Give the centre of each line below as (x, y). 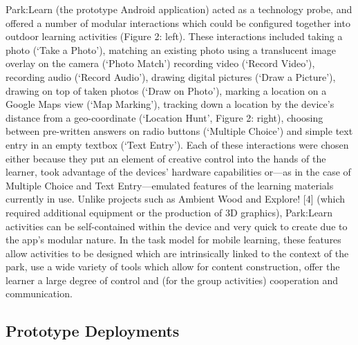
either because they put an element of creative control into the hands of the (166, 158)
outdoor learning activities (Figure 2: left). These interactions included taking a (174, 36)
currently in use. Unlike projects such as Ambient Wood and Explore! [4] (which (176, 199)
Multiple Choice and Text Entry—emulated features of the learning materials (170, 185)
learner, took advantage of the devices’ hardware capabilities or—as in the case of (178, 172)
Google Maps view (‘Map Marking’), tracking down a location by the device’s (170, 104)
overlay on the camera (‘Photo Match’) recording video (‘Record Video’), (160, 63)
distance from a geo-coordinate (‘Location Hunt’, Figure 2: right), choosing (164, 117)
